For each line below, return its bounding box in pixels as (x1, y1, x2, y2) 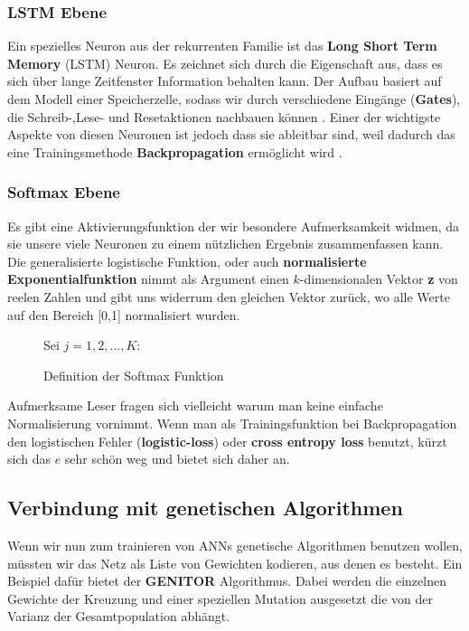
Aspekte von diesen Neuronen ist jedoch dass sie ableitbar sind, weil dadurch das (7, 125, 455, 144)
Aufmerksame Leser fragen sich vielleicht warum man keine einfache (7, 396, 383, 415)
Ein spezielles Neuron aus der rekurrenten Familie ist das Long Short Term (7, 36, 437, 55)
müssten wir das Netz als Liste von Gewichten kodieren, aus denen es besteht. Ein (7, 553, 463, 572)
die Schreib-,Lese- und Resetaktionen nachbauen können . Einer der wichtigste (7, 107, 441, 126)
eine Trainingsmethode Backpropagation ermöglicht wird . (7, 142, 342, 161)
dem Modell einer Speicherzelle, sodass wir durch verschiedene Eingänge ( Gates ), (7, 89, 461, 108)
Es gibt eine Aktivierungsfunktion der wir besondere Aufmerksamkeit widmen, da (7, 216, 460, 235)
